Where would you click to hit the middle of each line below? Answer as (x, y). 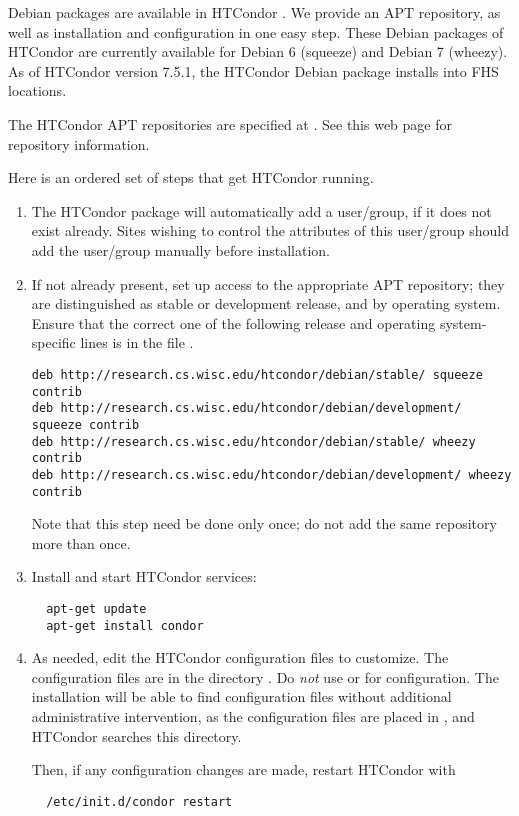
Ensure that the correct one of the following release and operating (233, 322)
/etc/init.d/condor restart (139, 801)
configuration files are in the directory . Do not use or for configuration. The (265, 676)
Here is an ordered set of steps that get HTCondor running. (191, 177)
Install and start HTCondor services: (144, 576)
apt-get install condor (125, 625)
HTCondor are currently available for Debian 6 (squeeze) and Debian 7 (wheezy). (258, 51)
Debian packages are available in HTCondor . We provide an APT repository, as (254, 12)
